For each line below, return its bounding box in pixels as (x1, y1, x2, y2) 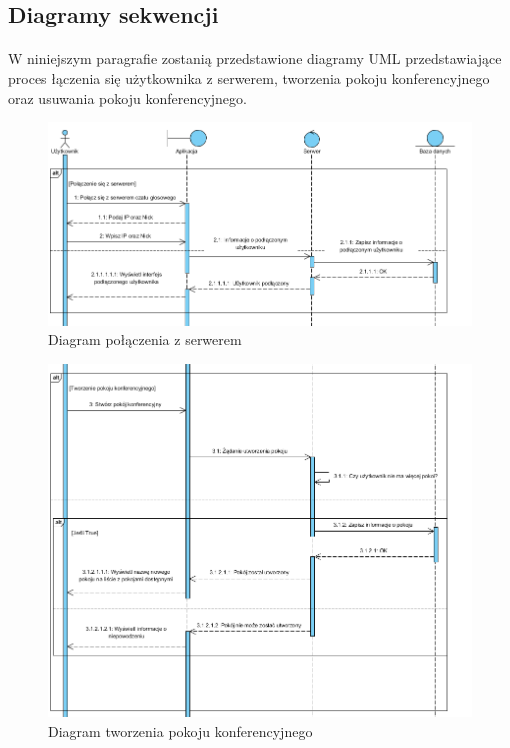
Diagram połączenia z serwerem (48, 329, 242, 350)
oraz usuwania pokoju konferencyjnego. (8, 87, 247, 108)
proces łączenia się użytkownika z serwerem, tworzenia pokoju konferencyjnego (8, 67, 490, 88)
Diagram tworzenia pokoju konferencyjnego (48, 720, 313, 741)
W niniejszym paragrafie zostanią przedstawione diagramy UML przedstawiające (8, 48, 502, 69)
